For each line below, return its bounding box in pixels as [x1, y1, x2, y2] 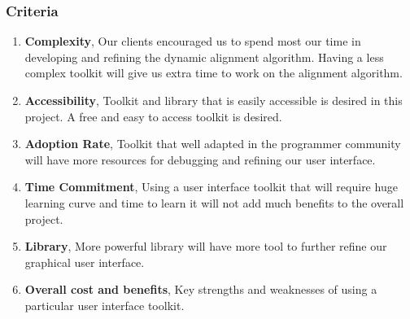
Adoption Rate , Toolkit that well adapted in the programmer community [24, 135, 401, 152]
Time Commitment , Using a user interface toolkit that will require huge [24, 178, 398, 195]
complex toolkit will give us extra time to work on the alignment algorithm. [24, 64, 403, 81]
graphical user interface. [24, 253, 145, 270]
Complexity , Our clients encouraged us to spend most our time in [24, 33, 361, 50]
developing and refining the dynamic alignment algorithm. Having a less [24, 48, 384, 65]
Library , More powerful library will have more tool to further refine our [24, 238, 387, 255]
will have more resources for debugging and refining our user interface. [24, 151, 376, 168]
